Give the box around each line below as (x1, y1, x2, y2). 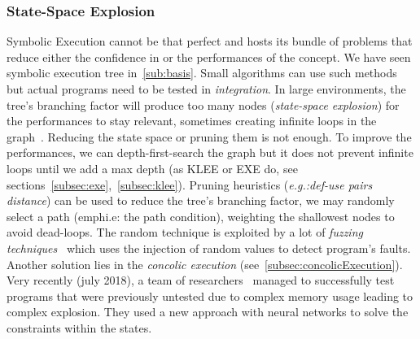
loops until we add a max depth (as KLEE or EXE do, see (7, 159, 298, 176)
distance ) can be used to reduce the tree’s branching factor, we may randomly (7, 192, 395, 209)
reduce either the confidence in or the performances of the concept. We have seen (7, 48, 411, 65)
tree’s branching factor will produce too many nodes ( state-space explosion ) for (7, 96, 400, 113)
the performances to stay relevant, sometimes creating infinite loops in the (7, 112, 377, 129)
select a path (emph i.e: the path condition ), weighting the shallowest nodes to (7, 207, 395, 224)
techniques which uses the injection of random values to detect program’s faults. (7, 239, 411, 256)
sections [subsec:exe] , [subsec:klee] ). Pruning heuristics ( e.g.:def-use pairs (7, 176, 373, 193)
